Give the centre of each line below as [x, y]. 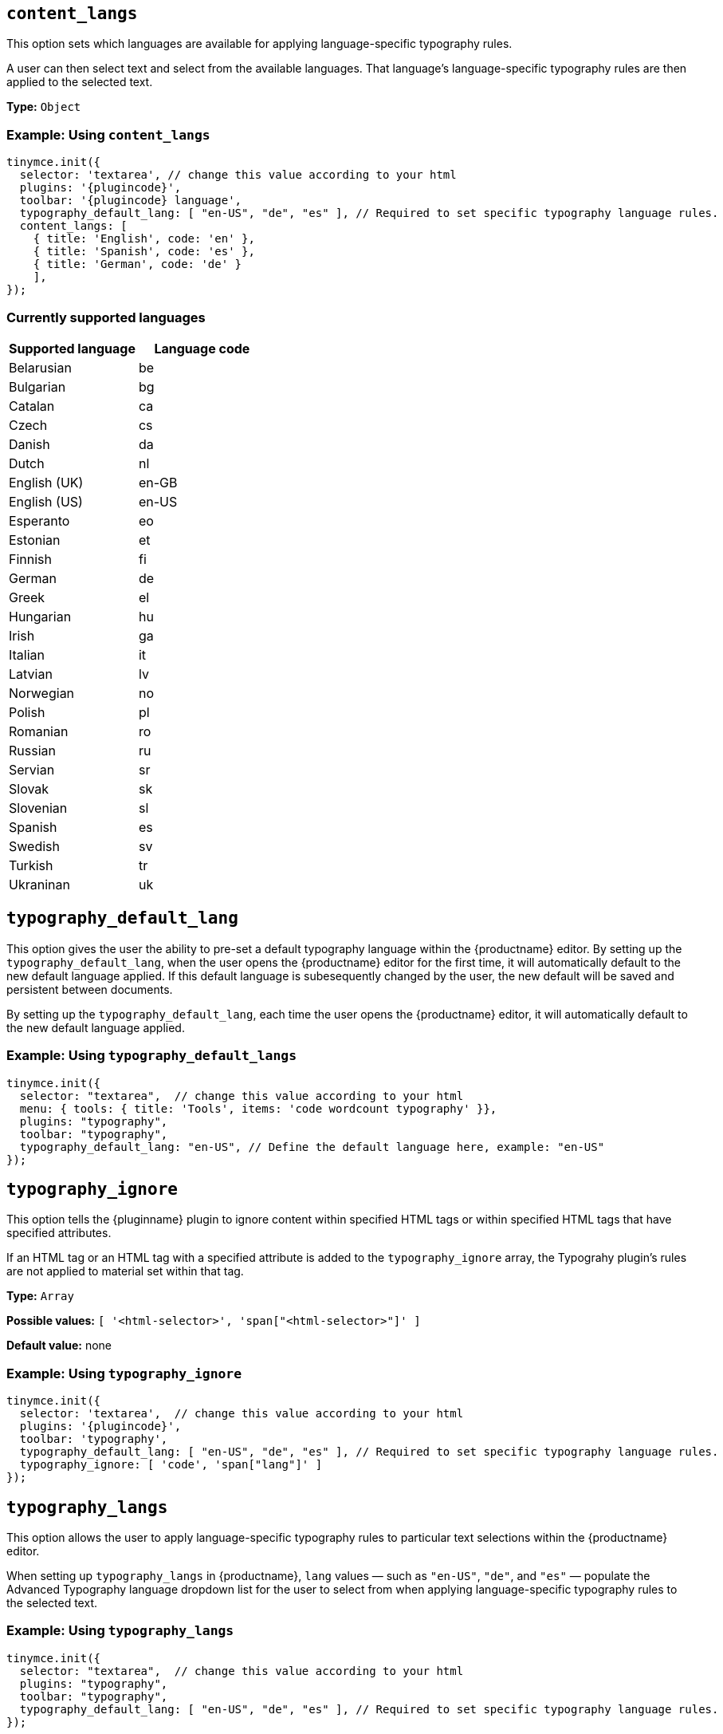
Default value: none [59, 1346]
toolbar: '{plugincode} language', [131, 201]
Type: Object [44, 107]
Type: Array [40, 1296]
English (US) [46, 501]
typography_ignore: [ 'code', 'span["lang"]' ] [171, 1465]
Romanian [39, 731]
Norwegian [42, 693]
